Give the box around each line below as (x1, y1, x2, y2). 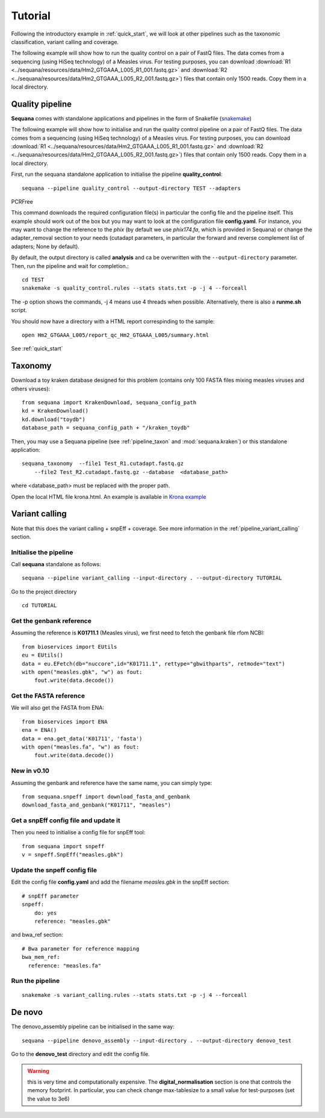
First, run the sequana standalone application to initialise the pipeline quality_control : (11, 170, 223, 178)
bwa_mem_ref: (22, 954, 60, 961)
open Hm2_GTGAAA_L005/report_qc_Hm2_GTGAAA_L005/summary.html (22, 332, 209, 339)
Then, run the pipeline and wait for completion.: (11, 262, 129, 269)
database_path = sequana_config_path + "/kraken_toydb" (22, 425, 190, 431)
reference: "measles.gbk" (34, 917, 111, 925)
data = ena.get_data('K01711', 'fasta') (22, 735, 143, 742)
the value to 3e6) (27, 1095, 70, 1102)
